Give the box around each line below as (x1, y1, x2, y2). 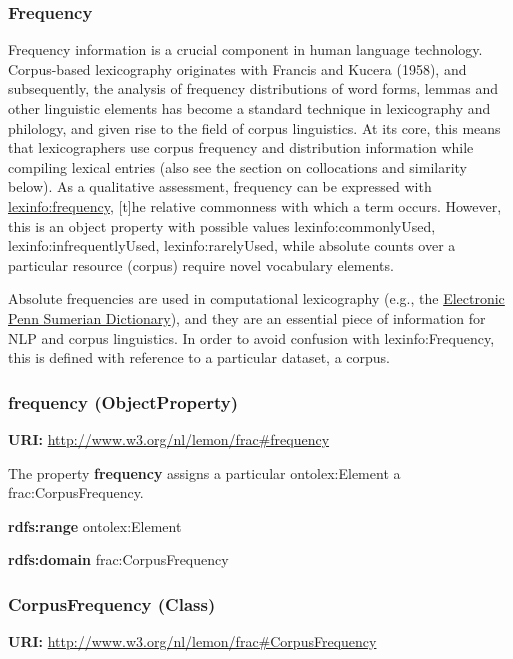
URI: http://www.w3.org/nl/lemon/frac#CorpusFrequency (8, 631, 377, 652)
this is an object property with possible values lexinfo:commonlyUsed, (8, 215, 436, 236)
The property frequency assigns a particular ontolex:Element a (8, 462, 401, 483)
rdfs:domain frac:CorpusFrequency (8, 549, 229, 570)
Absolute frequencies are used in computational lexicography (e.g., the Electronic (8, 288, 505, 309)
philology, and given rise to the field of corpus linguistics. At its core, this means (8, 117, 501, 138)
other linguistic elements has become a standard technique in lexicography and (8, 98, 491, 118)
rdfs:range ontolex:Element (8, 515, 182, 536)
